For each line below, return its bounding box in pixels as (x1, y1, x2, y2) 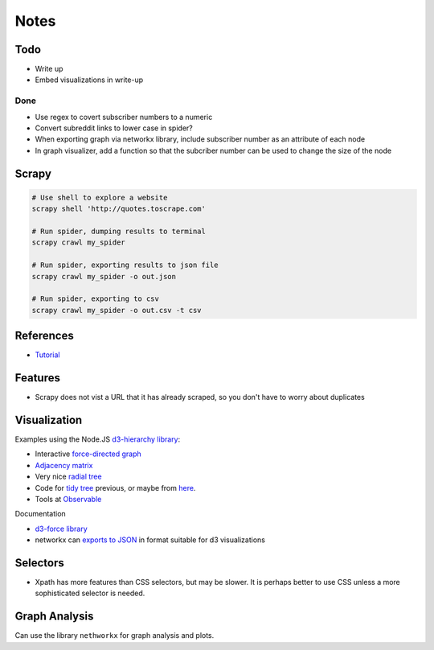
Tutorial (35, 350, 60, 360)
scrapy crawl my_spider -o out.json (31, 272, 177, 281)
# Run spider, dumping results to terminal (31, 226, 207, 236)
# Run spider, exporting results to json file (31, 261, 219, 269)
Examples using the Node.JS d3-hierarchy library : (14, 434, 181, 444)
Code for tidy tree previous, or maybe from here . (35, 483, 196, 492)
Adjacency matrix (35, 460, 93, 470)
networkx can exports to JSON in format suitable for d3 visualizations (35, 535, 265, 545)
